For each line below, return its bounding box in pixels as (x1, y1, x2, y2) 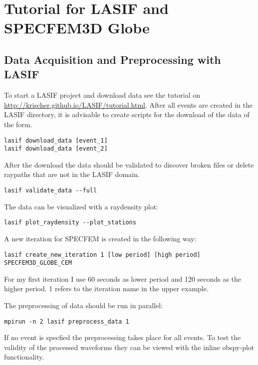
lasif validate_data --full (4, 187, 97, 194)
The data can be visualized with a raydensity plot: (4, 201, 158, 211)
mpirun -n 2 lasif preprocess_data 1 (4, 318, 129, 325)
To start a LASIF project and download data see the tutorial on (4, 90, 201, 100)
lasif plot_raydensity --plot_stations (4, 219, 136, 226)
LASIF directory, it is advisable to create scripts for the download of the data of (4, 109, 250, 120)
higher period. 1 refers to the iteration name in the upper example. (4, 283, 209, 294)
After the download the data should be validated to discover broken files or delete (4, 159, 254, 170)
